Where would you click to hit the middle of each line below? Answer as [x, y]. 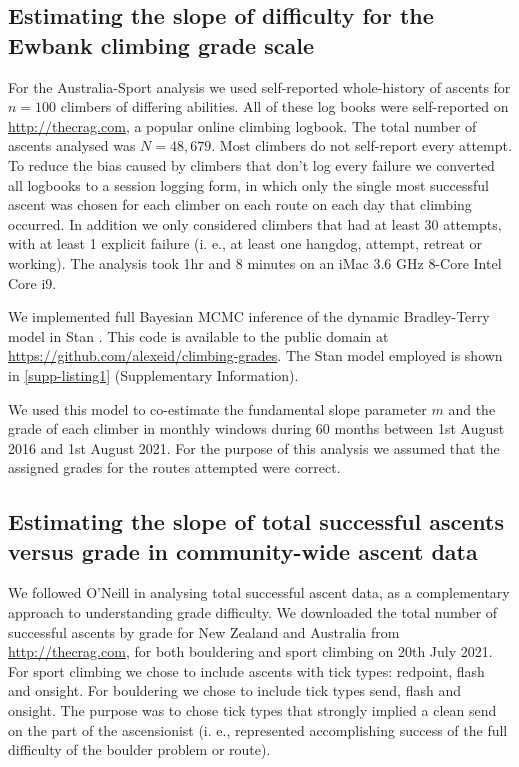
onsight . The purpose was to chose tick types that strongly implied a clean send [252, 710]
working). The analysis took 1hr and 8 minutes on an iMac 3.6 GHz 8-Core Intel [255, 262]
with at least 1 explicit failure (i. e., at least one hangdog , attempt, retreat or [245, 243]
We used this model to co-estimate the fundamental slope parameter [217, 408]
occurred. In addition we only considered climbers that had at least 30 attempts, [255, 223]
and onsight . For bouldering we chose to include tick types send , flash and [234, 690]
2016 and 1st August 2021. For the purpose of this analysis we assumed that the [254, 447]
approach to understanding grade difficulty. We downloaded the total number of [253, 612]
